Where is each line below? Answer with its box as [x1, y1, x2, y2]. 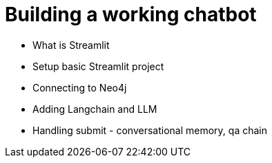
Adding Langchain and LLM [32, 102, 157, 115]
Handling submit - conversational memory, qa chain [32, 124, 268, 136]
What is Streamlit [32, 39, 110, 51]
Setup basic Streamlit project [32, 60, 164, 72]
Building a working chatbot [5, 3, 257, 26]
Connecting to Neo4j [32, 81, 127, 94]
